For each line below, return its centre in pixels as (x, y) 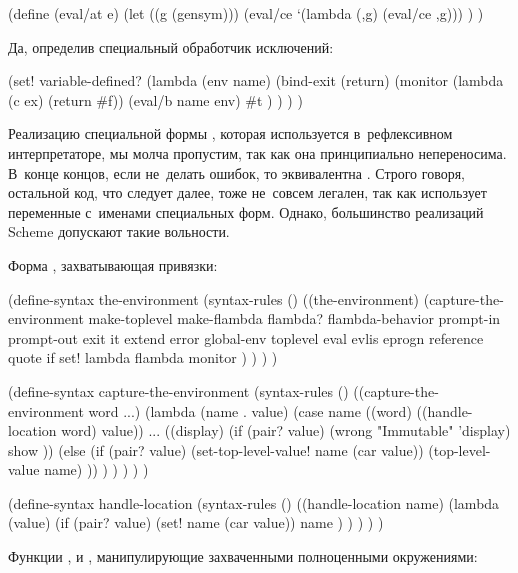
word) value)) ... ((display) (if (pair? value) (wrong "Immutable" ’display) (286, 430)
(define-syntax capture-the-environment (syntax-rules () (178, 390)
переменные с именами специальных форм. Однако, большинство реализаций (246, 211)
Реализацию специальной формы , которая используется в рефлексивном (230, 133)
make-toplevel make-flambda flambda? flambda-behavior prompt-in (294, 318)
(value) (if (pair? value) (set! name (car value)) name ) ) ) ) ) (196, 522)
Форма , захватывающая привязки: (113, 264)
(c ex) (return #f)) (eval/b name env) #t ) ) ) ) (155, 99)
